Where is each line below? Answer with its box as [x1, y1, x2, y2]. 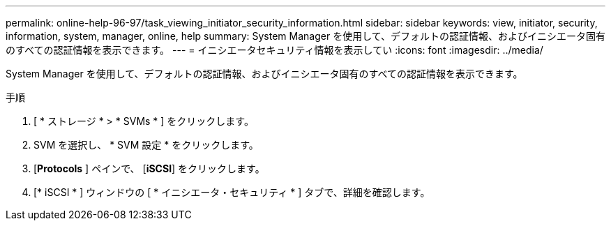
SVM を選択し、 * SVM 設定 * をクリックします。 [33, 139, 259, 151]
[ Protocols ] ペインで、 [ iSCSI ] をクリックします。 [33, 163, 265, 174]
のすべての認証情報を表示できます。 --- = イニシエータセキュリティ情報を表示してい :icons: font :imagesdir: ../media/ [6, 44, 543, 56]
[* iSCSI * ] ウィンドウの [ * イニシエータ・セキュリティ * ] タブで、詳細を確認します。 [33, 186, 430, 198]
